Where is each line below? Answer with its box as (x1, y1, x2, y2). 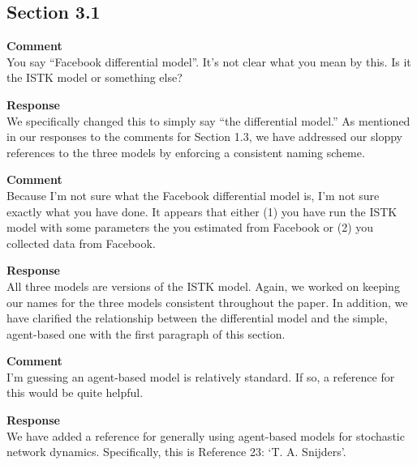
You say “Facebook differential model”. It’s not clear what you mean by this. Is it (6, 53, 411, 70)
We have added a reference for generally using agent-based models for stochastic (6, 427, 405, 444)
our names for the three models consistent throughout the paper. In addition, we (6, 293, 408, 310)
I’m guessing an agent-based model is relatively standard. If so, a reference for (6, 368, 395, 385)
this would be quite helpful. (6, 384, 144, 401)
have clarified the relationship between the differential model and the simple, (6, 309, 388, 326)
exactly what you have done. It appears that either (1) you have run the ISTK (6, 203, 398, 220)
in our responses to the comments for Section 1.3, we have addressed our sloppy (6, 128, 402, 145)
